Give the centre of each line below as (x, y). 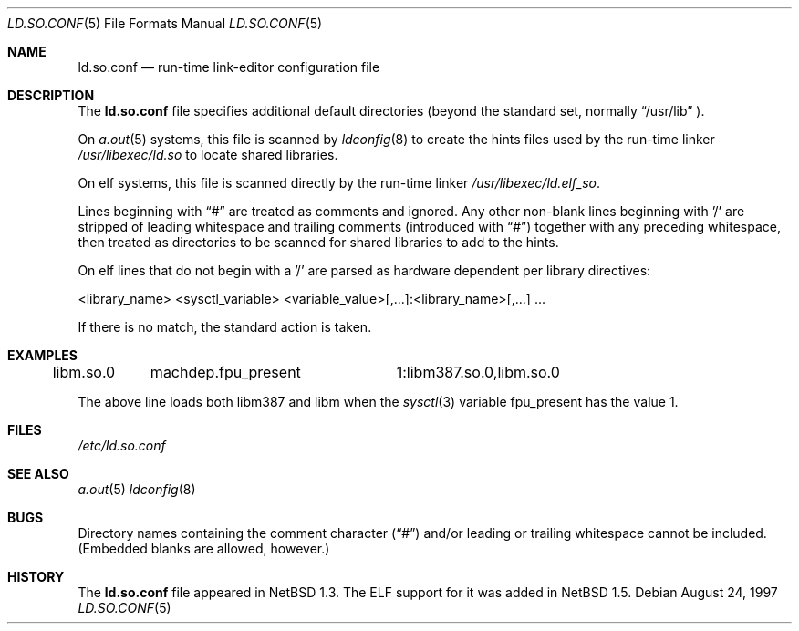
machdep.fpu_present (225, 372)
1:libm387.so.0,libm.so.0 (478, 372)
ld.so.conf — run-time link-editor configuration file (229, 67)
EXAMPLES (42, 355)
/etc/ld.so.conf (122, 445)
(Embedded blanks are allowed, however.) (204, 548)
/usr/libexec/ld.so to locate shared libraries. (208, 155)
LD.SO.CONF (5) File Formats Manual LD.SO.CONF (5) (165, 23)
